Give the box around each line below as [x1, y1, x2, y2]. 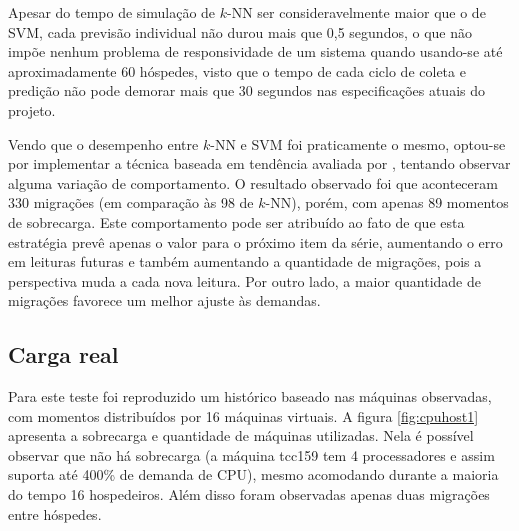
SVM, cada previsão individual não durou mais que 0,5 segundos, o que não [8, 21, 472, 42]
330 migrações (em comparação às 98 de [8, 192, 254, 213]
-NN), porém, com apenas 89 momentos [265, 192, 509, 213]
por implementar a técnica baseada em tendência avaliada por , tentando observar [8, 153, 511, 174]
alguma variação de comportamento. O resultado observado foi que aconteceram [8, 172, 498, 193]
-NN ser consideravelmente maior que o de [227, 2, 486, 22]
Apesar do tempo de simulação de [8, 2, 216, 22]
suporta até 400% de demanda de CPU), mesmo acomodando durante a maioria [8, 464, 499, 485]
